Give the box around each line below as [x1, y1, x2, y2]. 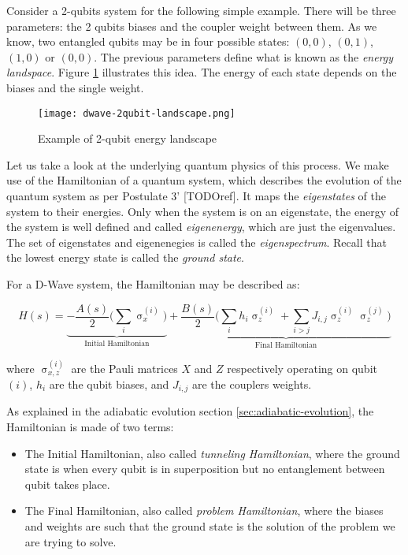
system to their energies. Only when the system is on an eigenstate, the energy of [6, 203, 399, 219]
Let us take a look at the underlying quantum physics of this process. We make [6, 156, 389, 173]
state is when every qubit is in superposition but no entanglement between [24, 460, 385, 477]
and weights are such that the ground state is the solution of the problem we [24, 518, 395, 535]
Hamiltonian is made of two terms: [6, 419, 174, 435]
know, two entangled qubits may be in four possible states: [6, 33, 290, 50]
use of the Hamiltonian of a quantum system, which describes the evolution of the [6, 172, 402, 188]
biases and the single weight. [6, 79, 144, 95]
